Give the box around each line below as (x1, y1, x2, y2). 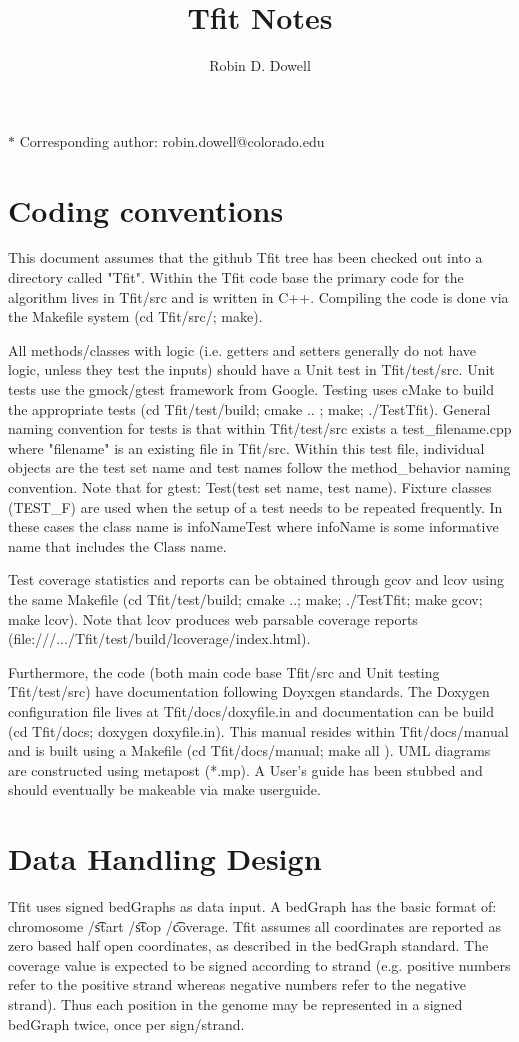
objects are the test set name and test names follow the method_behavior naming (8, 457, 511, 478)
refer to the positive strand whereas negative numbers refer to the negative (8, 974, 466, 995)
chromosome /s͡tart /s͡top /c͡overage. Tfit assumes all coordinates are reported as (8, 915, 502, 936)
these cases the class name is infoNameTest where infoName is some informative (8, 516, 499, 537)
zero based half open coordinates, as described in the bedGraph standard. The (8, 935, 489, 956)
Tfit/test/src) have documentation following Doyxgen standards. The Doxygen (8, 681, 490, 702)
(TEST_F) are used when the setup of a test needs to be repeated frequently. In (8, 496, 503, 517)
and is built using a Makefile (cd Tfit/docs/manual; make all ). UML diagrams (8, 740, 491, 761)
